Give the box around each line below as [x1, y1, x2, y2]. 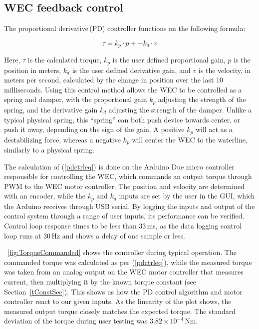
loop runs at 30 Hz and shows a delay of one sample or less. [4, 230, 185, 240]
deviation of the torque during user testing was [4, 315, 148, 326]
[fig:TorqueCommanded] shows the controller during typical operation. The [7, 247, 237, 257]
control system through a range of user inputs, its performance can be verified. [4, 210, 245, 221]
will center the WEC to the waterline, [132, 134, 248, 144]
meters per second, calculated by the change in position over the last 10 [4, 74, 224, 85]
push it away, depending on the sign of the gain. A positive [4, 124, 185, 134]
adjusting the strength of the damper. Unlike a [108, 104, 252, 114]
